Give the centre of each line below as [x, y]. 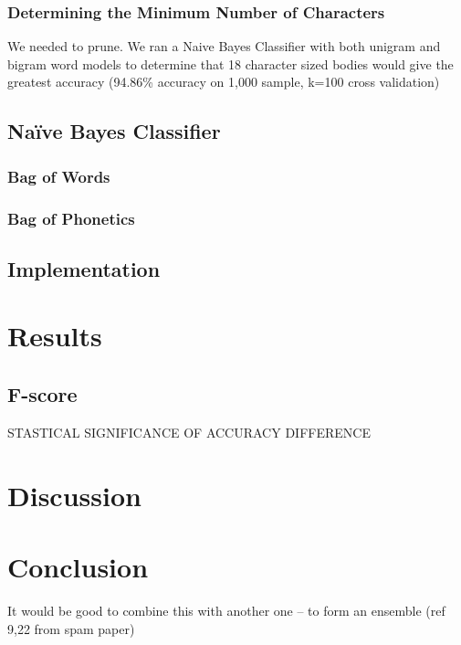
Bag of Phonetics [71, 218]
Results [55, 336]
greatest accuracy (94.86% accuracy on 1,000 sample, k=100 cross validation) [224, 82]
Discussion [74, 495]
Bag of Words [59, 176]
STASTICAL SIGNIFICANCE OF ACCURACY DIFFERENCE [189, 432]
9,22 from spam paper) [71, 628]
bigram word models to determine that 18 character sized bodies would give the [230, 63]
